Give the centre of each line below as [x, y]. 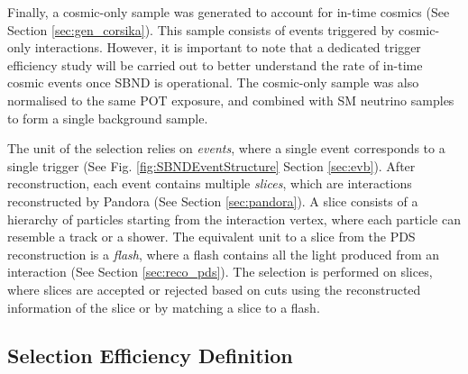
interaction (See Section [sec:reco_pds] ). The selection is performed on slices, [220, 272]
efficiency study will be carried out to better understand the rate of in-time [215, 64]
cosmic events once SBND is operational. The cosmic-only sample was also [213, 82]
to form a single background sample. [108, 118]
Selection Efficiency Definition [150, 356]
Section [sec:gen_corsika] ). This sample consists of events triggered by [201, 29]
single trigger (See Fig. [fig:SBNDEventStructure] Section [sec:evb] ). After [211, 165]
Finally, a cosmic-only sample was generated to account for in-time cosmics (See [229, 12]
